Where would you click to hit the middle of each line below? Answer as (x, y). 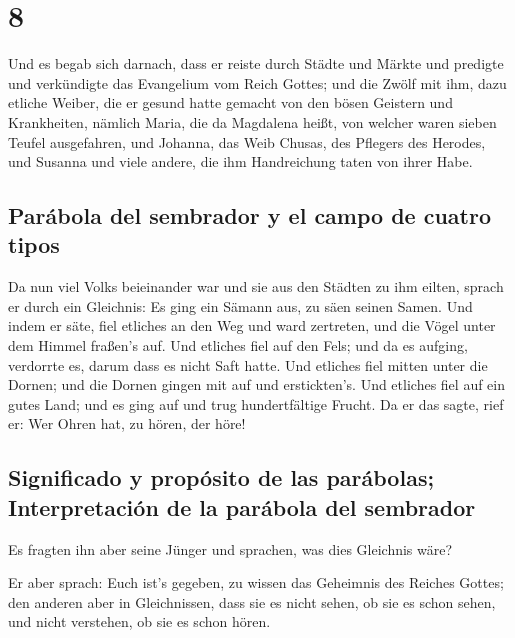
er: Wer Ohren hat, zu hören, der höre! (127, 423)
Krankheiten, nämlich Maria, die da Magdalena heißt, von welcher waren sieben (252, 121)
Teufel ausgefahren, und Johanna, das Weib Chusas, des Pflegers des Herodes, (247, 141)
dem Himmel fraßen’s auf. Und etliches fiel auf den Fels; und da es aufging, (238, 345)
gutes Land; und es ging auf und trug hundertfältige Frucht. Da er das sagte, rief (256, 403)
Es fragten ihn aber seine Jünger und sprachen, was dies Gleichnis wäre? (230, 548)
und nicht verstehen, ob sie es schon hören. (139, 621)
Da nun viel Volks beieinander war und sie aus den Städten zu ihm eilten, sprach (256, 286)
